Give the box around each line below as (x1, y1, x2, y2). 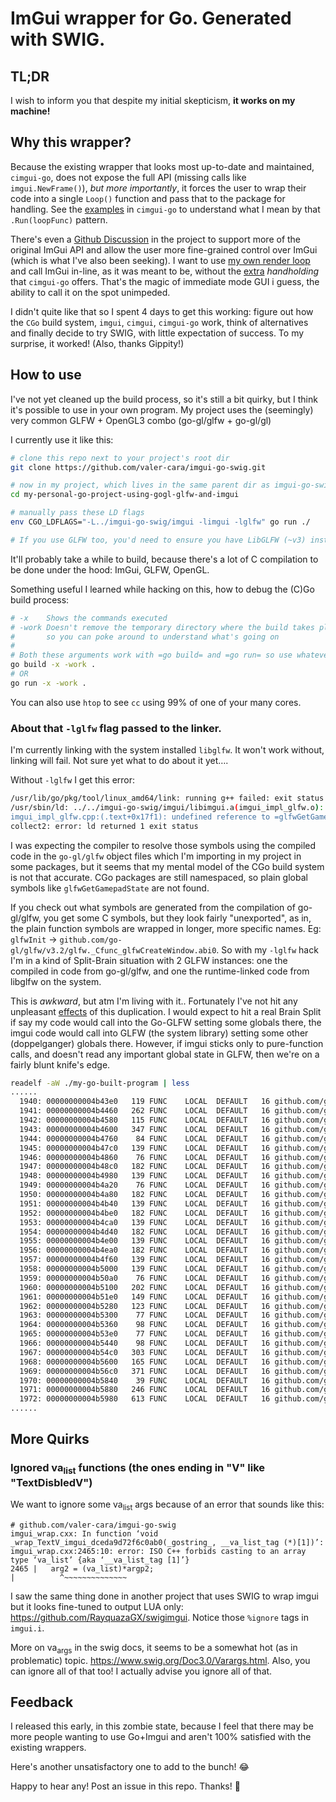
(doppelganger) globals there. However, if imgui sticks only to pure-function (10, 1037, 324, 1049)
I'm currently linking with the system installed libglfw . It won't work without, (10, 744, 325, 756)
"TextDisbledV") (10, 1475, 93, 1489)
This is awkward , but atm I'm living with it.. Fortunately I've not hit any (10, 995, 298, 1007)
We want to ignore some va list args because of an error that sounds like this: (10, 1498, 325, 1512)
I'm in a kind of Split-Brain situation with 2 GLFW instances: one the (10, 954, 288, 966)
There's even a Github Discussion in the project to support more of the (10, 233, 302, 245)
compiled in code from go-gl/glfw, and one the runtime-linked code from (10, 965, 310, 977)
